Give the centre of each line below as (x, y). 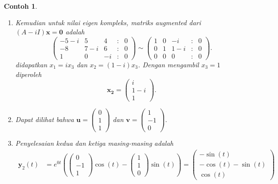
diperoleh (28, 74)
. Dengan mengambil (168, 64)
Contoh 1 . (21, 6)
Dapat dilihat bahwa (45, 119)
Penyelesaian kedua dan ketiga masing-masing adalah (94, 143)
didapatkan (31, 64)
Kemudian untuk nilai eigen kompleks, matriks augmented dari (108, 22)
